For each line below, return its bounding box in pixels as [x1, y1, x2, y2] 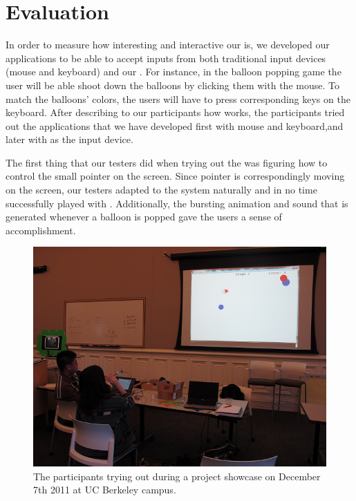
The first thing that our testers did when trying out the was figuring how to [6, 155, 328, 169]
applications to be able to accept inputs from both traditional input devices [6, 50, 326, 65]
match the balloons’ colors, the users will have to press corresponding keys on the [6, 91, 350, 106]
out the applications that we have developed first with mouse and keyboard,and [6, 118, 344, 133]
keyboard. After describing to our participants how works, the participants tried [6, 105, 345, 120]
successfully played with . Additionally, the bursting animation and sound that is [6, 196, 348, 210]
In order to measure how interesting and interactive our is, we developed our [6, 37, 330, 52]
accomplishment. [6, 223, 76, 237]
